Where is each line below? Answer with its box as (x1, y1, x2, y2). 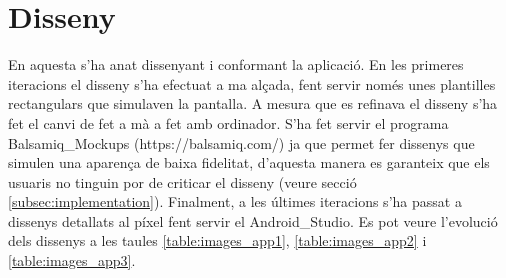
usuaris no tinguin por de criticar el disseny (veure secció (8, 171, 357, 192)
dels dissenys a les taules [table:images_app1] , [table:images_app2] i (8, 230, 427, 251)
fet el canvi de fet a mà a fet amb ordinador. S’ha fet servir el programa (8, 112, 449, 133)
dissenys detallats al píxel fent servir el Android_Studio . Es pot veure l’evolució (8, 210, 498, 231)
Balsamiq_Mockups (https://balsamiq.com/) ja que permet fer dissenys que (8, 132, 475, 153)
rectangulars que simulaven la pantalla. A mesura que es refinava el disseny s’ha (8, 93, 498, 114)
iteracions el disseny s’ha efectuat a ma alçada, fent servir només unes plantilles (8, 73, 496, 94)
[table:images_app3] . (8, 250, 136, 271)
